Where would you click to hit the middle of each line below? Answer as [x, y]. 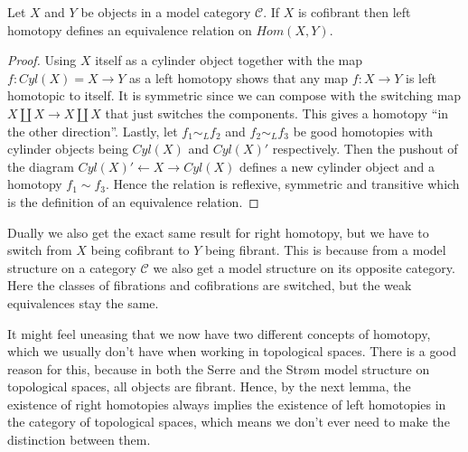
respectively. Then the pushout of [365, 149]
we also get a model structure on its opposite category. [304, 267]
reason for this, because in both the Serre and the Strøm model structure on [219, 368]
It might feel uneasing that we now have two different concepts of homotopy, [219, 333]
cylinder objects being [68, 149]
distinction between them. [79, 440]
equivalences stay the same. [83, 302]
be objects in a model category [166, 12]
